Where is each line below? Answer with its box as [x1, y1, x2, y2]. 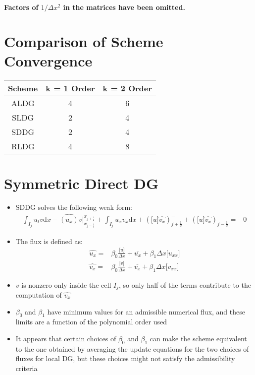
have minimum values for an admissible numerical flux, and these [47, 306, 245, 316]
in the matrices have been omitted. [63, 2, 185, 12]
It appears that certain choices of [15, 333, 116, 344]
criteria [15, 363, 38, 373]
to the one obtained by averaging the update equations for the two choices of [15, 343, 249, 354]
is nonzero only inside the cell [21, 279, 111, 290]
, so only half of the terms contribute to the [118, 279, 251, 290]
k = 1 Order [46, 82, 95, 94]
